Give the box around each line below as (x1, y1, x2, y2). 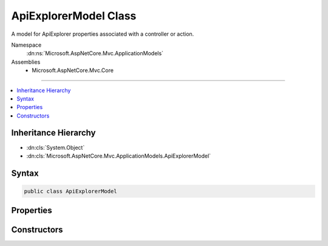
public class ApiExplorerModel (24, 188, 118, 194)
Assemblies (11, 58, 41, 65)
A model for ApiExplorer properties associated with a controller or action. (11, 30, 194, 38)
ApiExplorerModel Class (11, 9, 137, 22)
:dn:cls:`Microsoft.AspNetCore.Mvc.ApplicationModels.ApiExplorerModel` (26, 152, 211, 159)
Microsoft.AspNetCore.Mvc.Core (32, 67, 114, 74)
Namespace (11, 41, 42, 48)
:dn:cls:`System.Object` (26, 144, 85, 151)
